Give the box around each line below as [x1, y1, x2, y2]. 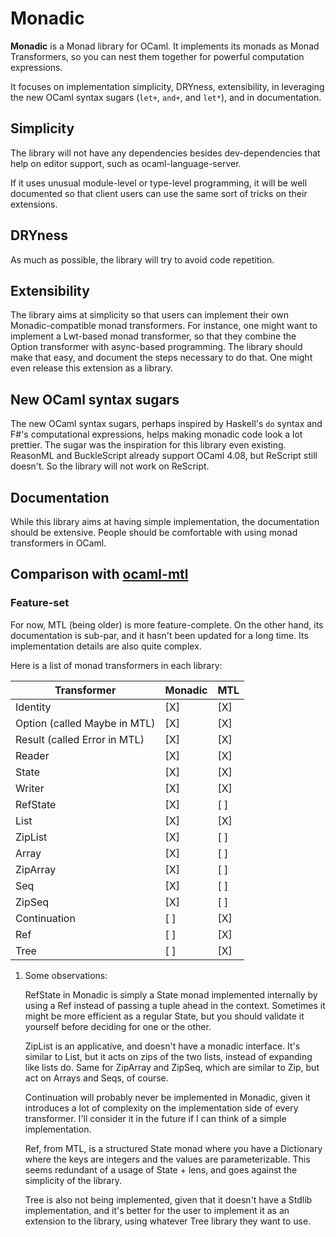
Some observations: [24, 969, 108, 981]
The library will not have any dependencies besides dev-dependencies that [10, 147, 321, 159]
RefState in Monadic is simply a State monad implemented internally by [24, 988, 318, 1001]
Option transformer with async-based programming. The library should [10, 341, 303, 353]
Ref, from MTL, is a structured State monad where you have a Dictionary [24, 1142, 323, 1154]
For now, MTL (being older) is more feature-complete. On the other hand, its [10, 618, 324, 631]
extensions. [10, 198, 58, 210]
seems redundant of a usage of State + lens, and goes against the [24, 1163, 298, 1176]
